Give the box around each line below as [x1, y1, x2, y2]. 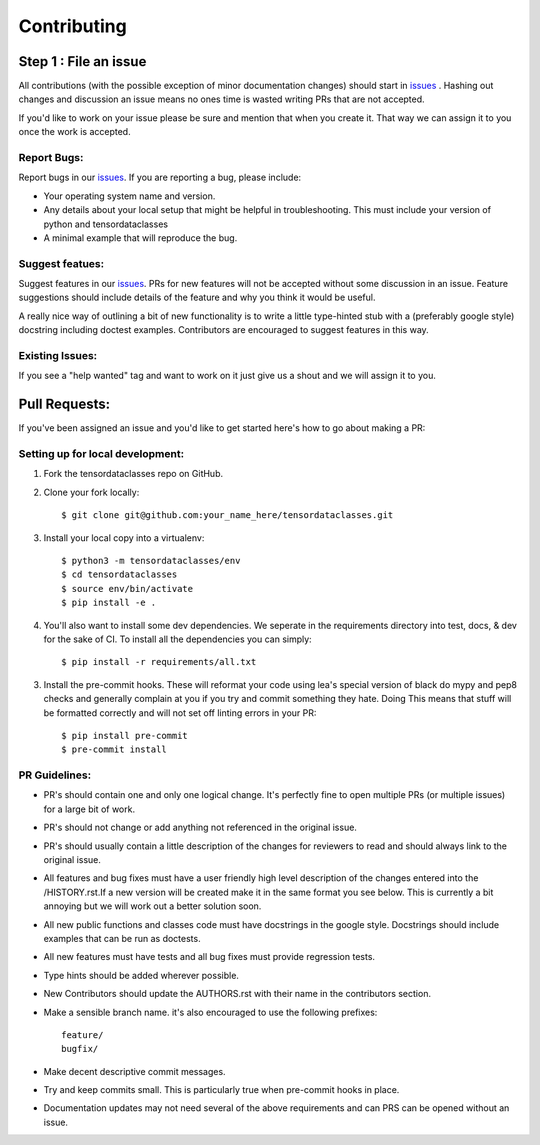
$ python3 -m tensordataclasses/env [61, 555, 241, 566]
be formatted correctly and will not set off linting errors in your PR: [43, 706, 317, 719]
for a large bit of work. [43, 803, 135, 815]
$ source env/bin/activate [61, 583, 194, 594]
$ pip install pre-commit [61, 730, 189, 741]
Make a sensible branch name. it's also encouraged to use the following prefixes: [43, 1006, 378, 1018]
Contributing [18, 15, 127, 37]
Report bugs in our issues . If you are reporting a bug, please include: [18, 171, 302, 184]
